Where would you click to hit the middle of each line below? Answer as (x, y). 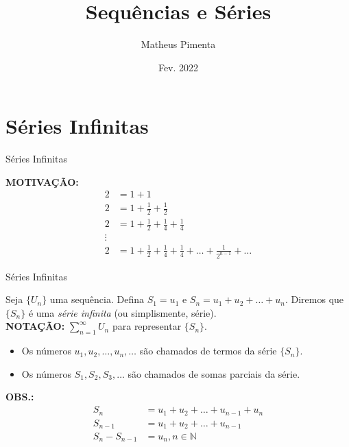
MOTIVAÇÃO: (42, 181)
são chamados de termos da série (208, 351)
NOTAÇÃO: (35, 326)
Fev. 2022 (178, 67)
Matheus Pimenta (178, 44)
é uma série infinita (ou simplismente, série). (122, 312)
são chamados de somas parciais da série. (214, 373)
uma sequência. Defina (97, 299)
